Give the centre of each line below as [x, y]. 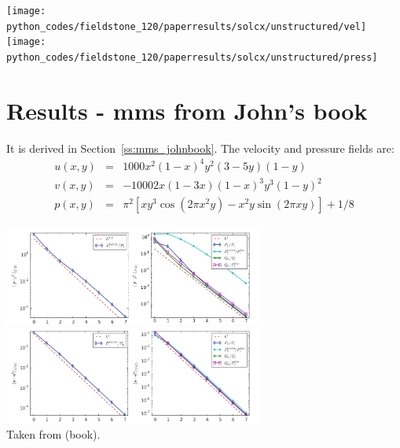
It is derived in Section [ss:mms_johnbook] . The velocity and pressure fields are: [200, 148]
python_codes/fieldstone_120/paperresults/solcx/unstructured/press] [192, 57]
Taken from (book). [53, 434]
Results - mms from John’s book [187, 110]
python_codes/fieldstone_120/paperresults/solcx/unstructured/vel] [187, 26]
